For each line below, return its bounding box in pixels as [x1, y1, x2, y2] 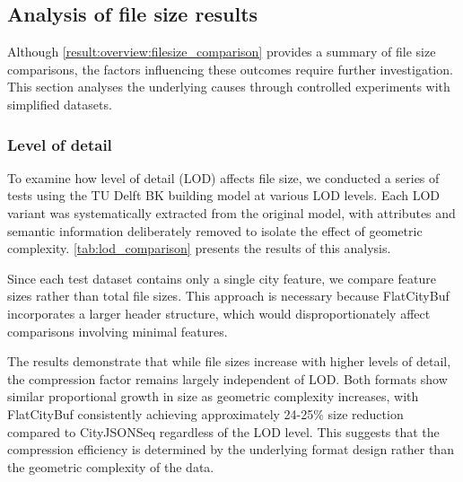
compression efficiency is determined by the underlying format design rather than [7, 440, 454, 459]
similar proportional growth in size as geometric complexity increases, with [7, 387, 419, 406]
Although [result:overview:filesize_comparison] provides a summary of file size [7, 42, 436, 61]
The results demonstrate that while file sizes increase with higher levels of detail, [7, 352, 451, 371]
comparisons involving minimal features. [7, 321, 228, 340]
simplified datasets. [7, 94, 112, 113]
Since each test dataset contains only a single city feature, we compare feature [7, 268, 436, 287]
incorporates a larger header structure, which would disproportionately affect [7, 303, 431, 322]
